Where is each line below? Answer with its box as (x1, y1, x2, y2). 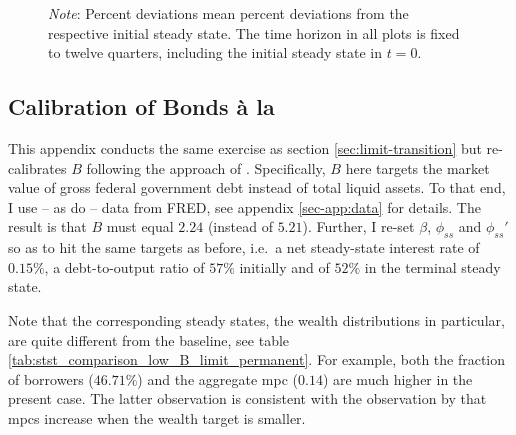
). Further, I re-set (302, 216, 415, 237)
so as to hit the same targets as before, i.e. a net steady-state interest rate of (8, 237, 480, 258)
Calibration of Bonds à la (8, 91, 275, 122)
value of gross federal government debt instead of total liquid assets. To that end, (8, 177, 506, 198)
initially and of (239, 256, 330, 277)
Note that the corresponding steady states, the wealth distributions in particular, (8, 309, 505, 330)
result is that (8, 216, 87, 237)
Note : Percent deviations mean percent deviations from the (48, 3, 409, 23)
